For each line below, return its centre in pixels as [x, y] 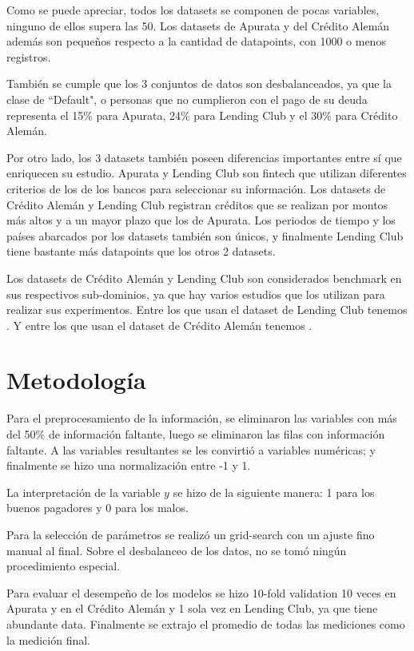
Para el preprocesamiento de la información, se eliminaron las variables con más [202, 418]
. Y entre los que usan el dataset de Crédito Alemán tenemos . [159, 325]
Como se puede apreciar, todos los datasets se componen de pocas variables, [193, 10]
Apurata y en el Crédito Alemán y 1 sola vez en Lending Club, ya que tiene [192, 608]
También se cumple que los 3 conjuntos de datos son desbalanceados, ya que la [199, 83]
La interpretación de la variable [84, 492]
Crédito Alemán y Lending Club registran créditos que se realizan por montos [197, 204]
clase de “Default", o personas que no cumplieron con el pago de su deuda [187, 99]
